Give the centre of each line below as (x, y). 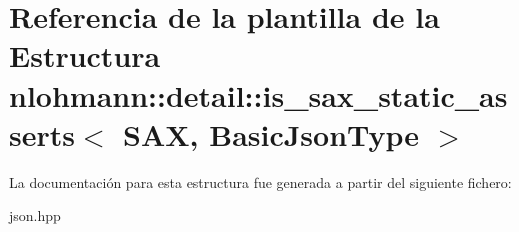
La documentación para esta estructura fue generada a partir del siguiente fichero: (260, 181)
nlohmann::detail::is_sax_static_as (258, 94)
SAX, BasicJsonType (271, 133)
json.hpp (35, 215)
